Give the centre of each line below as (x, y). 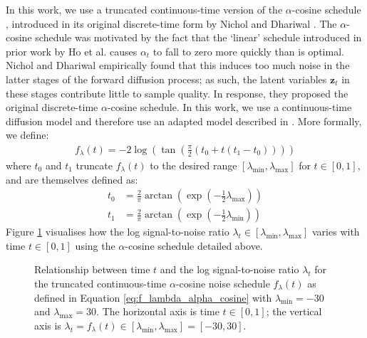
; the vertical (294, 311)
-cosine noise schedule (223, 283)
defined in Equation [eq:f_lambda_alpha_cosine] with (153, 297)
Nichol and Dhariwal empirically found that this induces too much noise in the (178, 65)
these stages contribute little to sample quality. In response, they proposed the (177, 93)
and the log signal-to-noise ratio (229, 269)
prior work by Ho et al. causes (72, 51)
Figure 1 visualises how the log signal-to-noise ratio (118, 232)
